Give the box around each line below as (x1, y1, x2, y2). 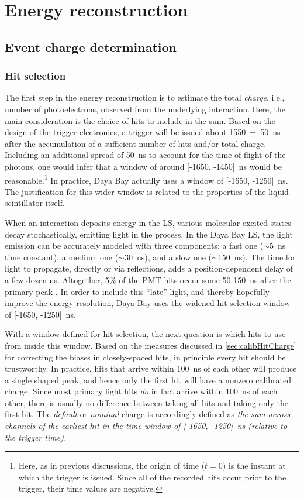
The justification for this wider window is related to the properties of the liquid (5, 185, 289, 197)
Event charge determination (5, 37, 177, 56)
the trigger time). (5, 431, 67, 443)
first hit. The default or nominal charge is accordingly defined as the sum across (5, 408, 291, 420)
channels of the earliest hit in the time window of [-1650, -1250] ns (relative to (5, 420, 288, 432)
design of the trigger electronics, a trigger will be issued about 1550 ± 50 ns (5, 126, 281, 138)
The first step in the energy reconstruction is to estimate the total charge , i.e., (5, 91, 285, 104)
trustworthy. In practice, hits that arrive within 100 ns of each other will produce (5, 362, 297, 375)
